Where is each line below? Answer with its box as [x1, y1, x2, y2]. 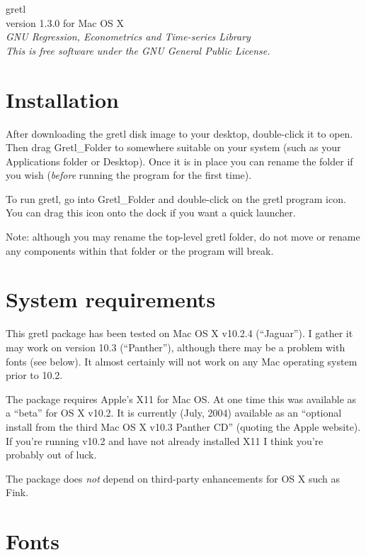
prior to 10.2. [6, 368, 63, 383]
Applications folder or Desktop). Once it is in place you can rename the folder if [6, 153, 353, 168]
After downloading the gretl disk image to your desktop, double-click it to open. [6, 126, 353, 141]
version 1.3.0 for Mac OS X [6, 15, 124, 30]
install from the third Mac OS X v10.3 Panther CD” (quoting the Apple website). [6, 419, 361, 434]
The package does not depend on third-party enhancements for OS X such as [6, 471, 340, 485]
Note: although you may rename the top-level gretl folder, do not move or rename [6, 229, 360, 244]
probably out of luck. [6, 447, 97, 462]
